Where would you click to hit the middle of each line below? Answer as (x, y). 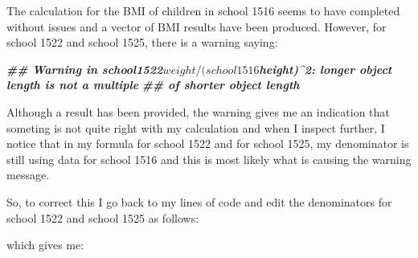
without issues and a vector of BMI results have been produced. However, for (197, 26)
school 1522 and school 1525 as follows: (103, 217)
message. (28, 175)
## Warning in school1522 (85, 69)
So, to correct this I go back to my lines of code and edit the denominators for (199, 201)
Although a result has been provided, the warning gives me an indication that (198, 111)
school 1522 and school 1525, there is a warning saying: (142, 42)
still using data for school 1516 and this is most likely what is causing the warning (209, 159)
